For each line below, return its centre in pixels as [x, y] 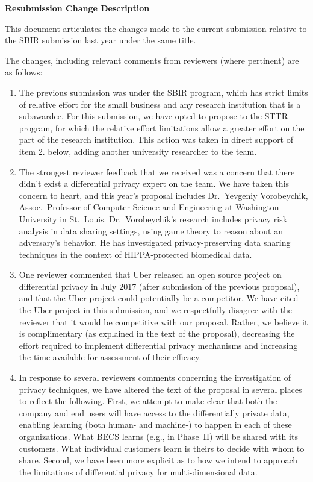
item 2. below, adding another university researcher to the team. [138, 151]
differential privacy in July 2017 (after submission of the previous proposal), [159, 286]
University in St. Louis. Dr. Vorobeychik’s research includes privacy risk [153, 218]
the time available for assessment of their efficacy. [110, 357]
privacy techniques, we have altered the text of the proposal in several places [160, 389]
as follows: [24, 72]
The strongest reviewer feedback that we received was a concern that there [157, 171]
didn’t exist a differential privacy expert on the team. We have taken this [154, 183]
